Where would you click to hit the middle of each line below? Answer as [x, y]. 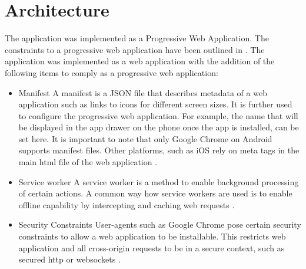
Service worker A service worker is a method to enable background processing [159, 181]
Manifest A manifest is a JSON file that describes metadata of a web [143, 92]
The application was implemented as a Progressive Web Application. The [137, 38]
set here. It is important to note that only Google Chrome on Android [145, 138]
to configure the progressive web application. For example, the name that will [158, 115]
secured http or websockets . [69, 259]
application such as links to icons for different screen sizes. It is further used [155, 104]
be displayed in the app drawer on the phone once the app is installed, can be [159, 127]
